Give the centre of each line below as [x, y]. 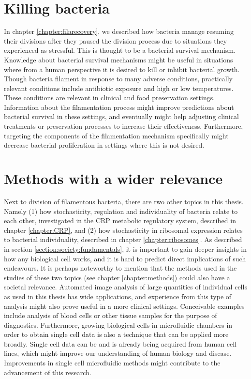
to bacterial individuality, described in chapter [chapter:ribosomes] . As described [123, 239]
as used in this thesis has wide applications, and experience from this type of [118, 296]
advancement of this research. [48, 372]
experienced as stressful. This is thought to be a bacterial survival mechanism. [120, 50]
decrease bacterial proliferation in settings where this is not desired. [104, 145]
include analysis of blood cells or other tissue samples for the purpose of [111, 315]
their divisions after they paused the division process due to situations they [116, 40]
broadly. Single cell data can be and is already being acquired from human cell [120, 343]
